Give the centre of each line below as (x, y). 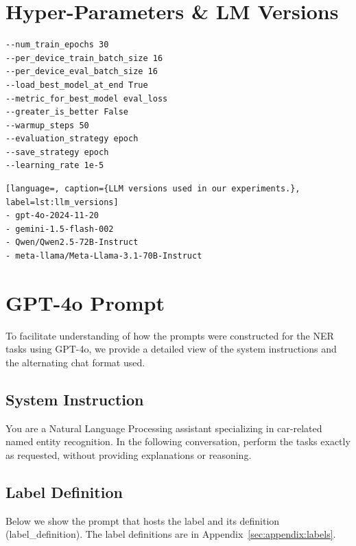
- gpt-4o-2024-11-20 (52, 216)
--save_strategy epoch (57, 152)
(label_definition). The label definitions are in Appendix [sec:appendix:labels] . (171, 534)
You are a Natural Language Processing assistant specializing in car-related (164, 428)
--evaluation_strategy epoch (72, 139)
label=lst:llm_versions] (62, 202)
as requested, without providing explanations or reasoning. (129, 454)
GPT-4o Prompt (85, 302)
